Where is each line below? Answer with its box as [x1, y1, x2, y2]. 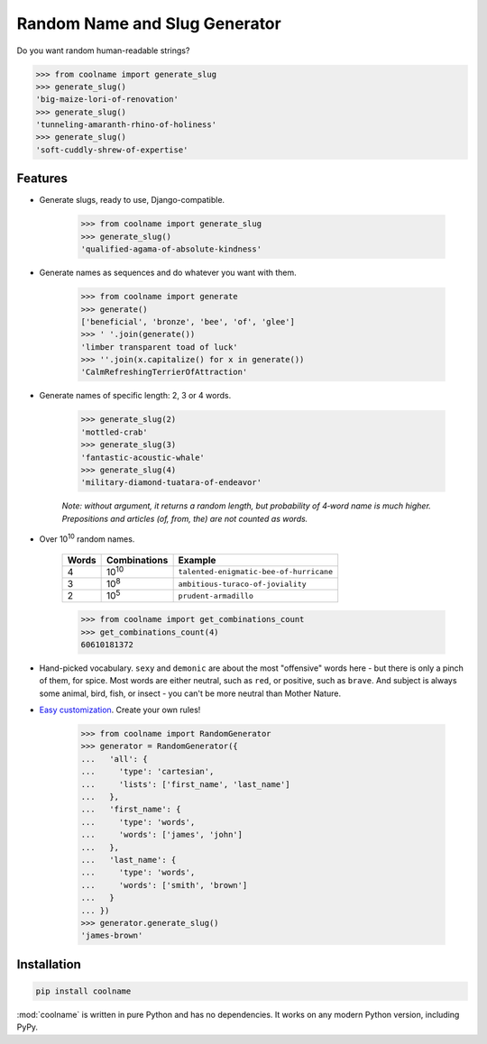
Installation [16, 957, 81, 972]
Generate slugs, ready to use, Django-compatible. [39, 195, 225, 206]
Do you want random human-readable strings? [16, 45, 190, 56]
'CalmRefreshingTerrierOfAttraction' [80, 367, 248, 378]
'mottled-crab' [80, 426, 148, 437]
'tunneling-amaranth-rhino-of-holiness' [35, 120, 216, 130]
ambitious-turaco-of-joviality [178, 579, 307, 589]
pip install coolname [35, 985, 132, 996]
